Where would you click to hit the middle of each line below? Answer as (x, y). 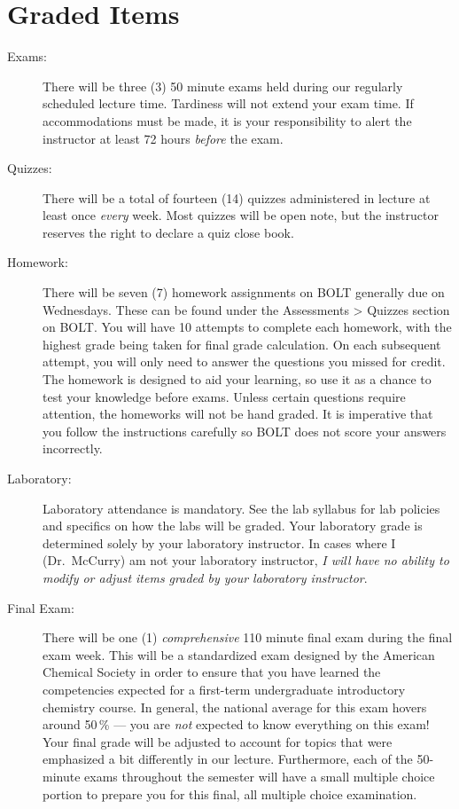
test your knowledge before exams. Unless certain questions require (224, 396)
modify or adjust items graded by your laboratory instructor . (205, 577)
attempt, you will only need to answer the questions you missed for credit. (244, 361)
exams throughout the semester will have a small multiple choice (260, 776)
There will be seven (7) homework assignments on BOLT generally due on (244, 292)
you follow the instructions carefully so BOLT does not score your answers (245, 431)
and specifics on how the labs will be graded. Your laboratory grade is (233, 526)
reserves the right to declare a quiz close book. (168, 232)
